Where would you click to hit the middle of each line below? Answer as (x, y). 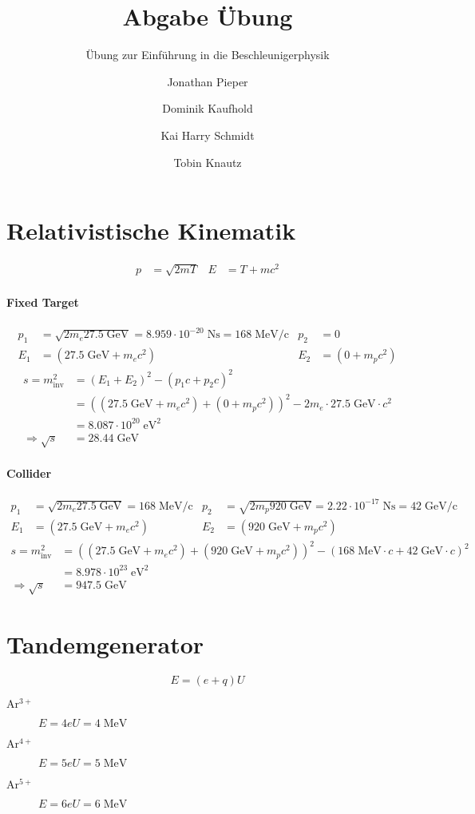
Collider (29, 473)
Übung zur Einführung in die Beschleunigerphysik (208, 55)
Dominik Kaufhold (208, 108)
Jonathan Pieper (208, 81)
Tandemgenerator (105, 643)
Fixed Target (43, 302)
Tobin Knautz (208, 162)
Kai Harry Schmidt (208, 135)
